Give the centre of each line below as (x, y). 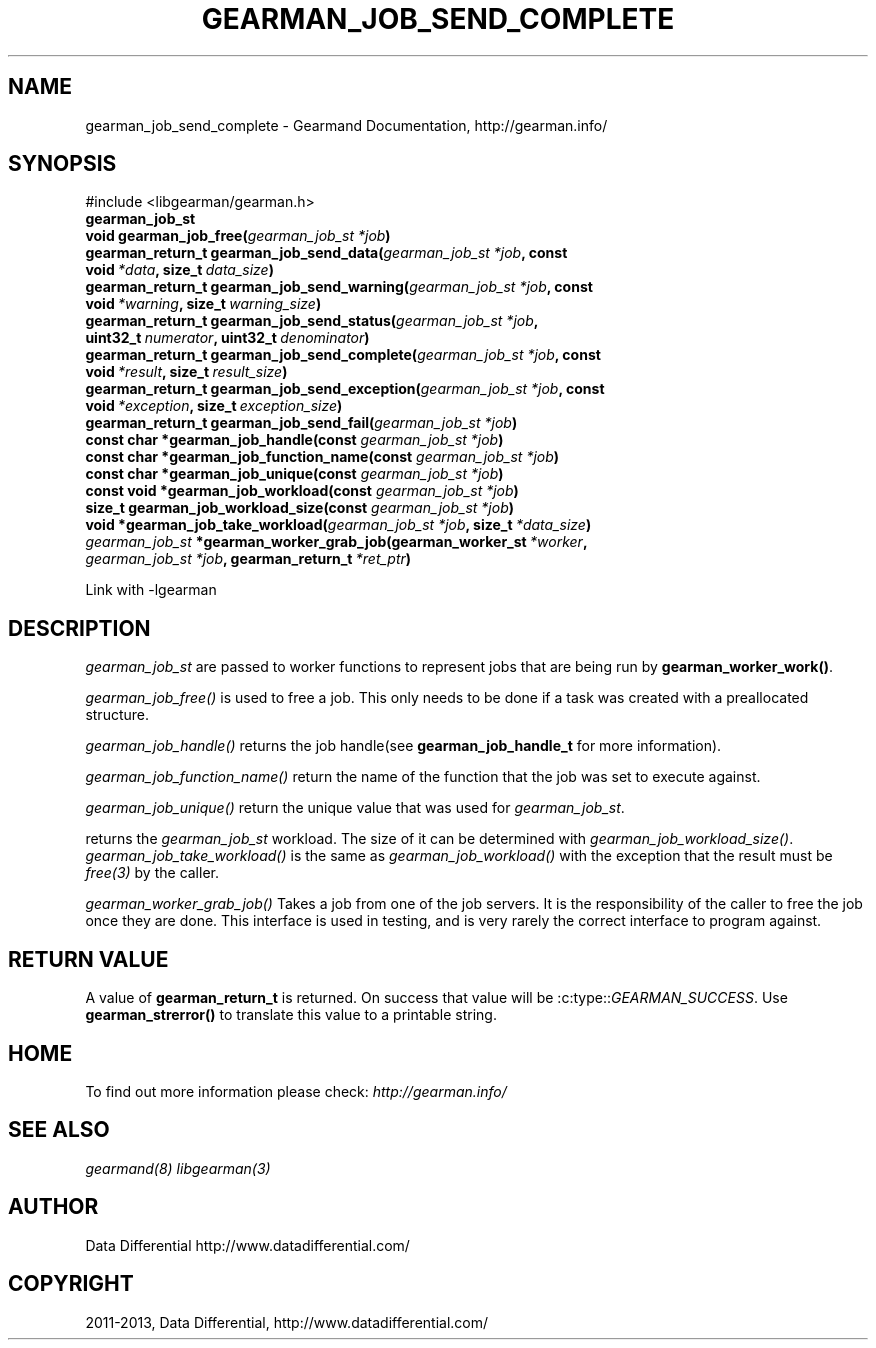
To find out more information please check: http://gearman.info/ (296, 1091)
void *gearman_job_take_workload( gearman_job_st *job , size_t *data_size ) (338, 525)
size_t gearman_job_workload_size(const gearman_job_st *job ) (299, 508)
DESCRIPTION (79, 628)
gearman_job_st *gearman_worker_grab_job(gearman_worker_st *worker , (336, 542)
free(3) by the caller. (152, 873)
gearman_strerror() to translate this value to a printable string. (291, 1015)
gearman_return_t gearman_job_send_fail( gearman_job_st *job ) (301, 423)
